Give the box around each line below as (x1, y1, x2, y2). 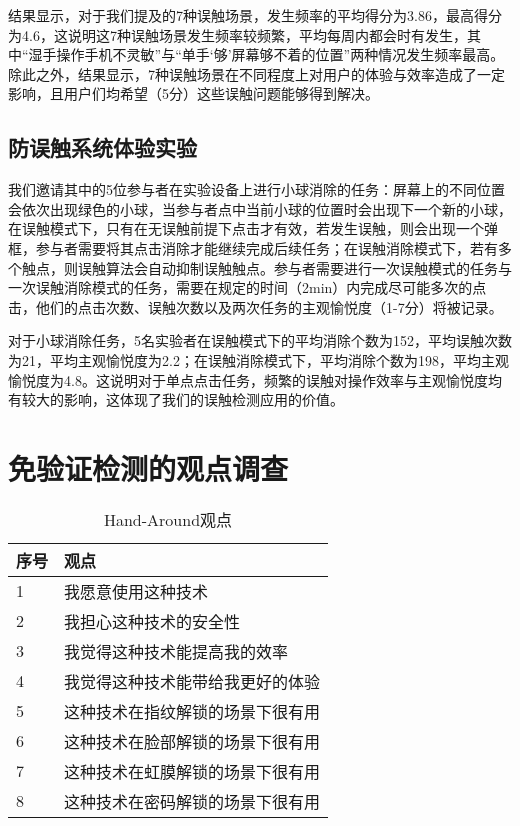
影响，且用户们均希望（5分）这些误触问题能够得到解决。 (8, 83, 379, 104)
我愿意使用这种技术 (64, 579, 209, 603)
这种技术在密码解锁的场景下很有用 (64, 789, 321, 813)
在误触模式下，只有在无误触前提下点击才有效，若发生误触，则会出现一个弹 (8, 218, 498, 239)
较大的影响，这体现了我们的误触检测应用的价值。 (21, 389, 344, 410)
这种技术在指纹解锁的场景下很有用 (64, 699, 321, 723)
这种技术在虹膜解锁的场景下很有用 (64, 759, 321, 783)
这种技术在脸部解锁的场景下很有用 (64, 729, 321, 753)
